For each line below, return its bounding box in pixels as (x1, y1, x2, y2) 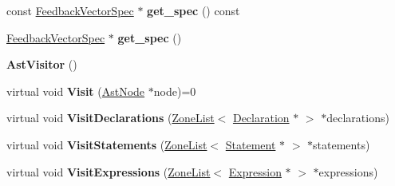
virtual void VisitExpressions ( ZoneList (6, 163, 211, 180)
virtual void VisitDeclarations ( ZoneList (6, 109, 215, 126)
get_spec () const (147, 2, 240, 18)
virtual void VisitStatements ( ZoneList (6, 136, 207, 152)
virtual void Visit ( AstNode (6, 82, 145, 99)
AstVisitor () (6, 56, 77, 73)
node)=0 (153, 82, 196, 99)
